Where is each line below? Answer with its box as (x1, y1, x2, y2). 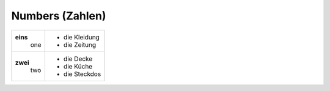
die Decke (63, 55, 93, 63)
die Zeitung (63, 40, 97, 49)
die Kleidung (63, 33, 100, 41)
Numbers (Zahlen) (11, 9, 106, 22)
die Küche (63, 62, 93, 70)
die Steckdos (63, 70, 101, 78)
